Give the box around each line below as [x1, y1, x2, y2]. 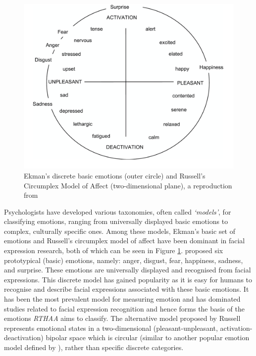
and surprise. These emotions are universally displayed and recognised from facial [4, 265, 251, 275]
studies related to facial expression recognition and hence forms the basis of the [4, 303, 245, 313]
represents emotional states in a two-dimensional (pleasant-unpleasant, [4, 322, 218, 333]
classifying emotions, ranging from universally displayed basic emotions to [4, 216, 228, 226]
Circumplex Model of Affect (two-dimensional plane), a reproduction [24, 180, 232, 190]
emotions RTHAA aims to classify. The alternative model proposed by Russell [4, 313, 241, 323]
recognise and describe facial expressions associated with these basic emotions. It [4, 284, 249, 294]
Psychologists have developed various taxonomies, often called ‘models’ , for [4, 206, 231, 217]
